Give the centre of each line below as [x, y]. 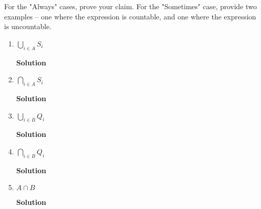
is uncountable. [28, 26]
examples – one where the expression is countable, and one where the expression [130, 16]
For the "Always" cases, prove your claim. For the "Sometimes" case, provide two [130, 6]
